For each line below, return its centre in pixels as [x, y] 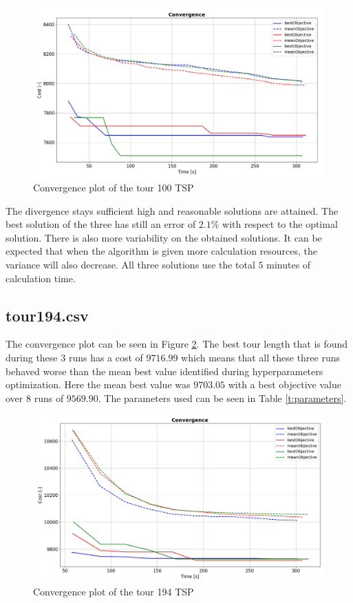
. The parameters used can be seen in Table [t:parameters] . [222, 398]
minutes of [289, 265]
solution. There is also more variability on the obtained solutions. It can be [164, 237]
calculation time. [41, 278]
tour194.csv [47, 315]
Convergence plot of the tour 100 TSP [114, 188]
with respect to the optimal [280, 224]
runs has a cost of [106, 358]
